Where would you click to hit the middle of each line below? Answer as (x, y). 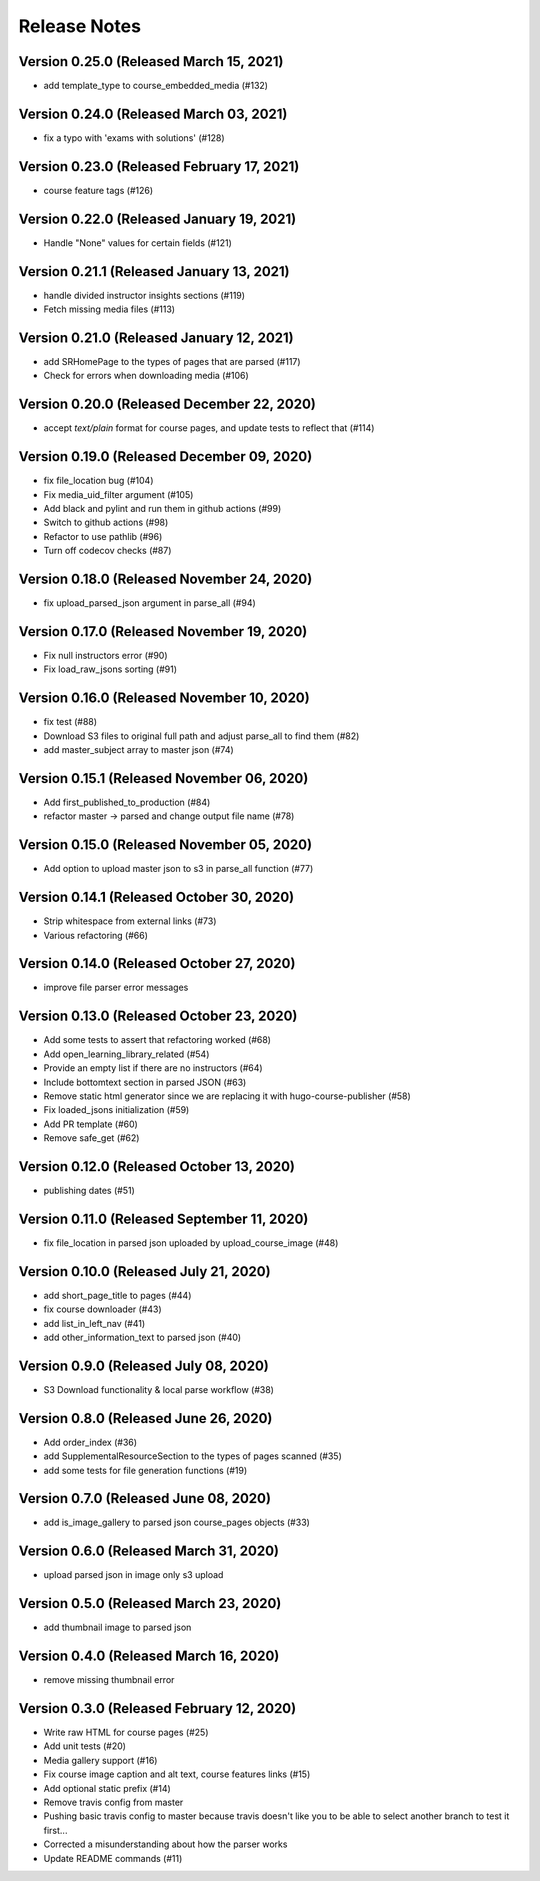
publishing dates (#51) (89, 1190)
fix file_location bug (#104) (98, 481)
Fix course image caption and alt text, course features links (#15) (177, 1774)
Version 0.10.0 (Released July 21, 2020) (144, 1271)
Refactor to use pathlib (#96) (103, 536)
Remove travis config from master (113, 1802)
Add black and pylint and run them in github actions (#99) (162, 508)
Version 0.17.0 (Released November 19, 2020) (163, 631)
